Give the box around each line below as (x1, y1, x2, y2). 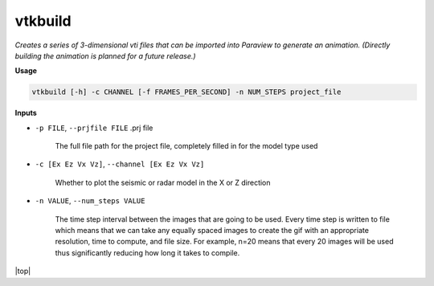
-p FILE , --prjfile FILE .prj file (35, 123, 154, 133)
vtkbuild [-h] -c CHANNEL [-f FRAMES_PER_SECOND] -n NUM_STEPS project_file (31, 88, 342, 96)
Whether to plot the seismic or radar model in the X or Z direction (55, 178, 271, 187)
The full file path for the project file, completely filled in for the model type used (55, 141, 318, 151)
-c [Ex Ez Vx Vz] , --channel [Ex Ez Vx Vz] (35, 159, 205, 169)
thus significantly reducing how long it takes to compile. (55, 247, 240, 257)
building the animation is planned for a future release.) (14, 51, 196, 60)
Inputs (14, 108, 38, 118)
